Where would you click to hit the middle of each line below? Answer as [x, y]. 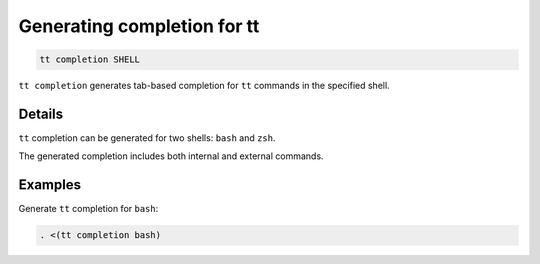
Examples [50, 185]
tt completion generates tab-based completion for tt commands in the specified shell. [204, 86]
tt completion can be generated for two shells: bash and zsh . [147, 138]
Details [41, 113]
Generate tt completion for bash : [88, 209]
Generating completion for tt [139, 26]
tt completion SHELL [89, 59]
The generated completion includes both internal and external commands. [171, 156]
